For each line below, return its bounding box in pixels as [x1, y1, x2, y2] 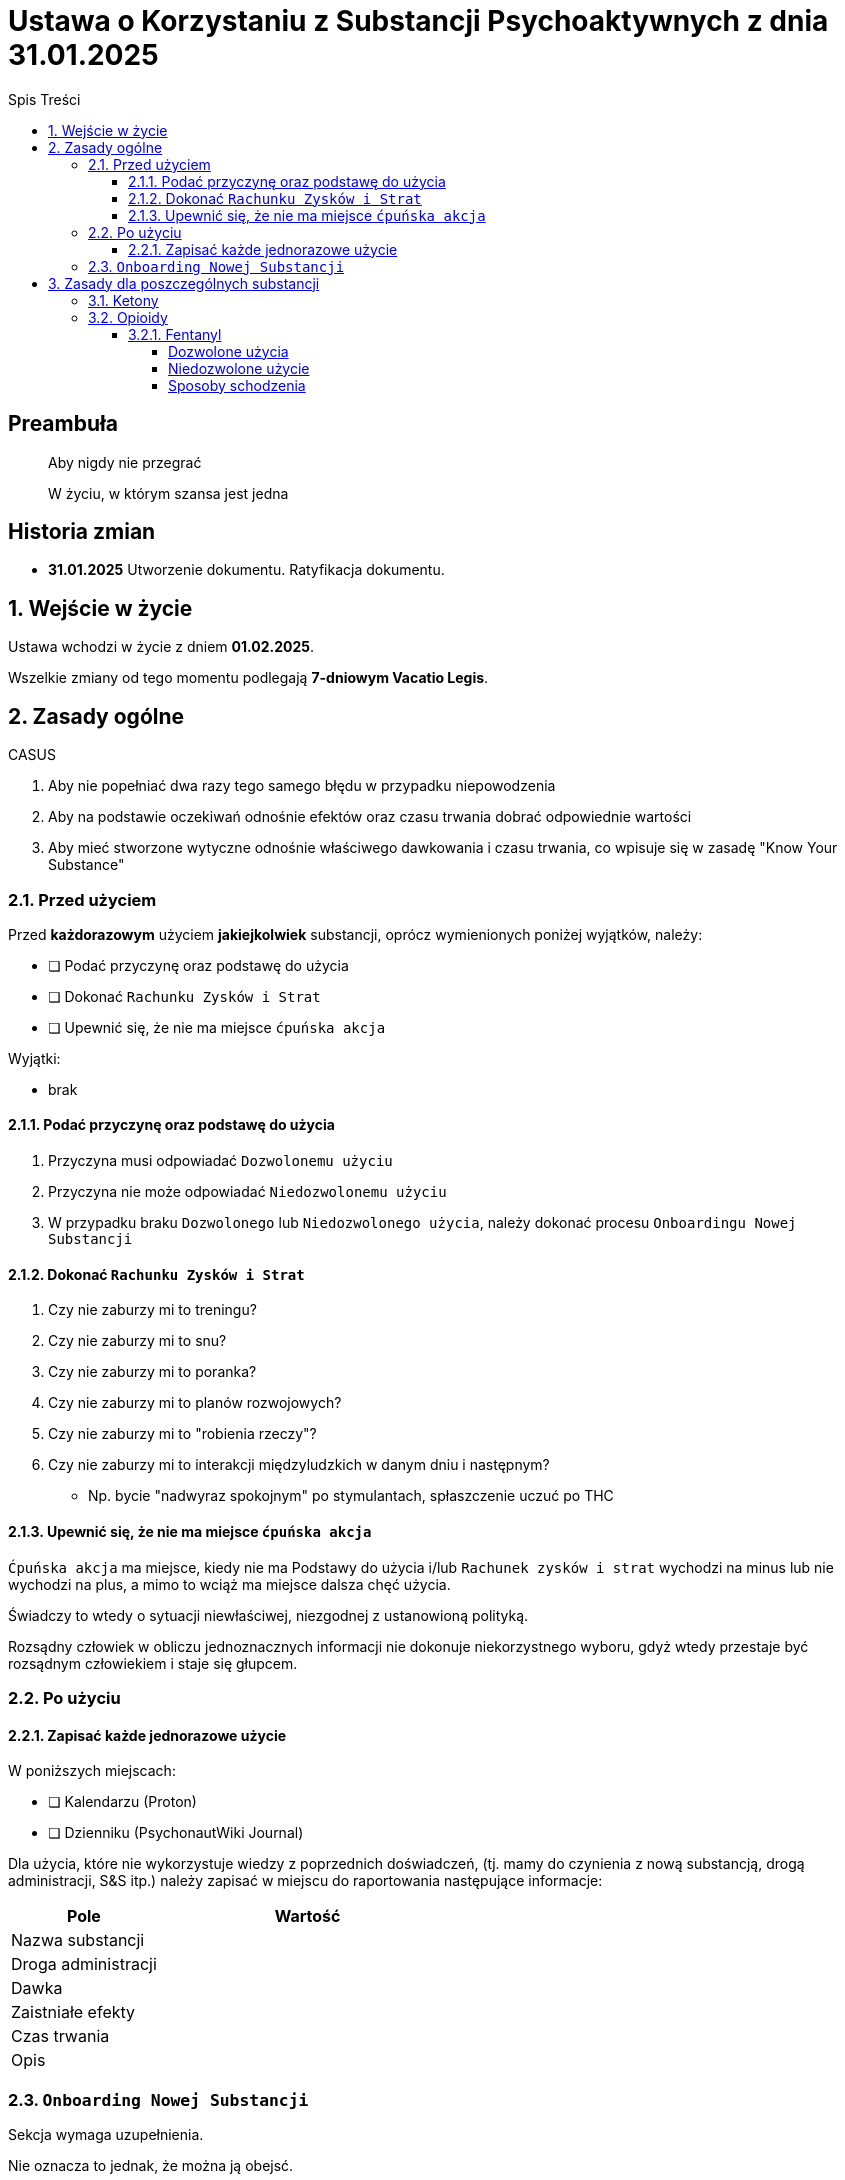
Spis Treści [8, 90, 81, 108]
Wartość [274, 1906, 341, 1927]
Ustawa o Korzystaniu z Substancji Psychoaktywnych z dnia [8, 4, 829, 38]
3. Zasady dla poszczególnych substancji [48, 274, 320, 292]
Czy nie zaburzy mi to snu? [48, 1332, 227, 1350]
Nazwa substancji [11, 1930, 145, 1951]
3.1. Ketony [88, 291, 159, 309]
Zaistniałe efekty [11, 2002, 136, 2023]
